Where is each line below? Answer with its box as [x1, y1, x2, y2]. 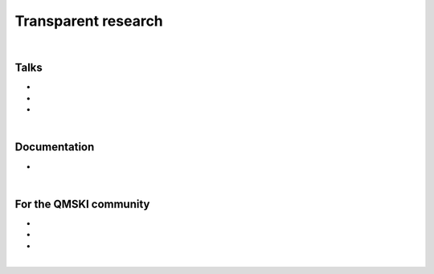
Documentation [14, 141, 95, 154]
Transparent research [14, 12, 164, 30]
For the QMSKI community [14, 197, 150, 211]
